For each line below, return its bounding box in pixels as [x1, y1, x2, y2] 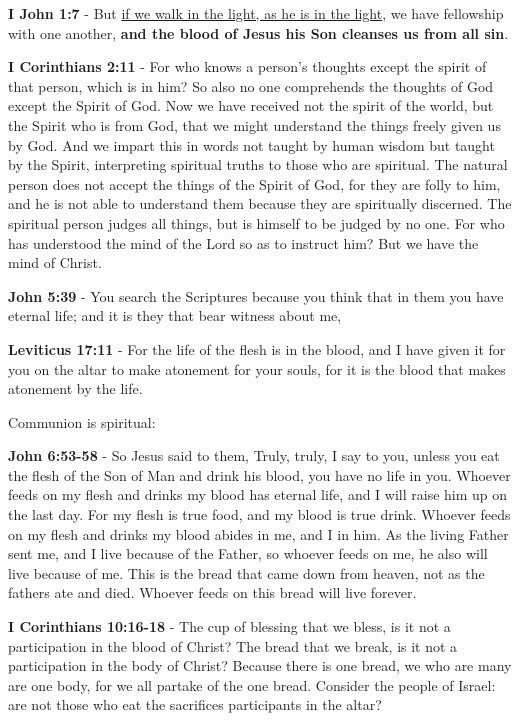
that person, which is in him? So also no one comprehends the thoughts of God [8, 75, 494, 96]
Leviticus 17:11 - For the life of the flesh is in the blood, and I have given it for [8, 338, 506, 359]
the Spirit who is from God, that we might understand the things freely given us [8, 114, 501, 135]
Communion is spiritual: [8, 411, 156, 432]
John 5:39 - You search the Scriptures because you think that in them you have [8, 285, 504, 306]
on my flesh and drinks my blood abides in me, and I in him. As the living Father [8, 523, 509, 544]
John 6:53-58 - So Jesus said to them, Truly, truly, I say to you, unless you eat [8, 445, 500, 466]
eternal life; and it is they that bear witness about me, [8, 305, 342, 326]
